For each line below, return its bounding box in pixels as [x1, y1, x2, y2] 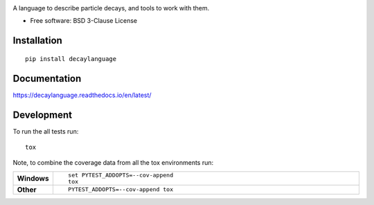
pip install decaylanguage [25, 55, 117, 62]
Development [12, 109, 73, 121]
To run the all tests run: [12, 127, 79, 135]
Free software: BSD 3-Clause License [30, 17, 138, 25]
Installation [12, 35, 62, 46]
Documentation [12, 73, 82, 84]
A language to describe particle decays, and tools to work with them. [12, 4, 210, 12]
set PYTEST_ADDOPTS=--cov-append [68, 171, 173, 179]
